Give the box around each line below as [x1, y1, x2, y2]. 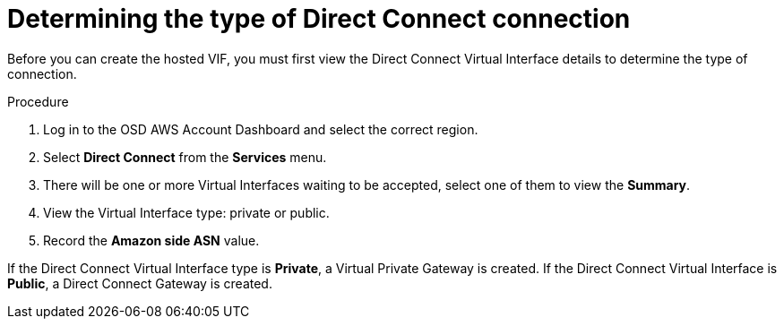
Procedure [7, 93, 69, 109]
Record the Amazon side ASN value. [43, 232, 260, 248]
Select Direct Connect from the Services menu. [43, 149, 327, 165]
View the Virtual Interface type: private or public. [43, 204, 330, 220]
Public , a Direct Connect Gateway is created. [7, 275, 272, 291]
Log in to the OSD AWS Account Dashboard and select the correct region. [43, 121, 478, 137]
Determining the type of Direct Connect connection [7, 4, 631, 34]
